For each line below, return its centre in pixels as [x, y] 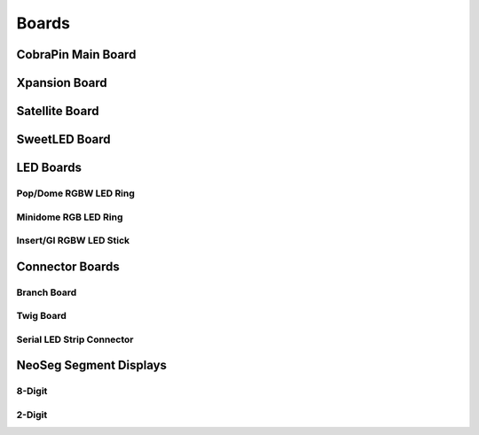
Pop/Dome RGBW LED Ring [75, 193]
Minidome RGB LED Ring [70, 217]
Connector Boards [68, 266]
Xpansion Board [62, 83]
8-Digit [32, 392]
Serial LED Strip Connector [75, 339]
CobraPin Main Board [76, 54]
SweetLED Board [63, 140]
